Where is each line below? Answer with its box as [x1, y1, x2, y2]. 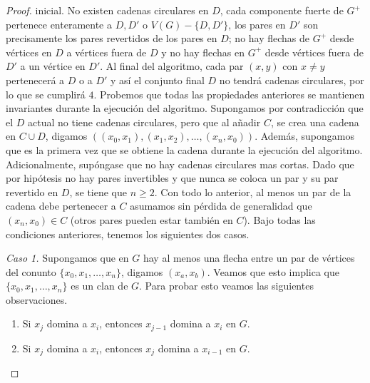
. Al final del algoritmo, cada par [100, 58, 244, 73]
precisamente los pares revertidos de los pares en [6, 31, 217, 46]
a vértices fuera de [66, 44, 147, 59]
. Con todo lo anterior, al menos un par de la [154, 184, 351, 199]
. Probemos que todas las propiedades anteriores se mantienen [93, 86, 365, 101]
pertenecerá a [6, 72, 65, 87]
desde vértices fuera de [264, 44, 364, 59]
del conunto [6, 264, 56, 279]
